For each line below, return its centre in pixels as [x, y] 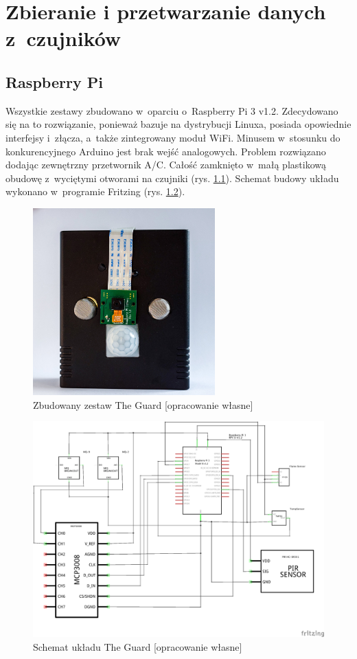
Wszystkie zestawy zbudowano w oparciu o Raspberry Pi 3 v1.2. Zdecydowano [172, 110]
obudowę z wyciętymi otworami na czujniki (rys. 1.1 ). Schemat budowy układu [172, 178]
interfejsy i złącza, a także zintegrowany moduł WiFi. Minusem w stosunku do [173, 137]
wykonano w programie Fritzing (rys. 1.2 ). [95, 191]
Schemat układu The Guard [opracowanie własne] [138, 646]
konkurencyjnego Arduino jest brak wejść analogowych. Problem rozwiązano [166, 151]
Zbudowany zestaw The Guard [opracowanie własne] [143, 404]
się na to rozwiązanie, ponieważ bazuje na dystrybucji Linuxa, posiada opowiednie [178, 124]
